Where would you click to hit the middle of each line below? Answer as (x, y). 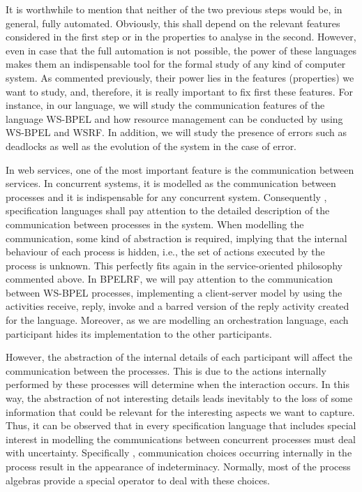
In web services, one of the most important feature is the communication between (180, 169)
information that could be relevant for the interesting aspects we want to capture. (180, 411)
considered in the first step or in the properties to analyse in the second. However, (181, 37)
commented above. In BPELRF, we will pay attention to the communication (169, 279)
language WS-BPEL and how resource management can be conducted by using (174, 118)
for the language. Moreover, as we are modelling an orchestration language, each (177, 320)
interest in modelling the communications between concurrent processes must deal (181, 439)
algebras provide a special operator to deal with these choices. (138, 480)
